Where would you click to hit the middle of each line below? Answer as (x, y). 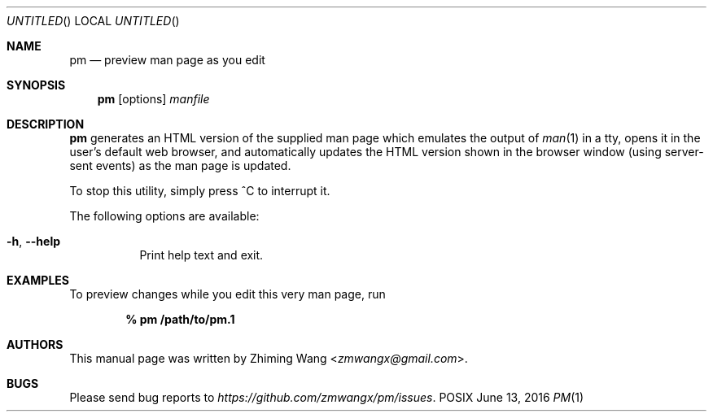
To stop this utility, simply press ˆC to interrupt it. (200, 191)
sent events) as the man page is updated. (180, 165)
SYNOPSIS (36, 85)
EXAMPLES (38, 280)
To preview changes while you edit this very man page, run (227, 294)
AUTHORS (35, 344)
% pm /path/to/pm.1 (180, 319)
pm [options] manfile (153, 99)
